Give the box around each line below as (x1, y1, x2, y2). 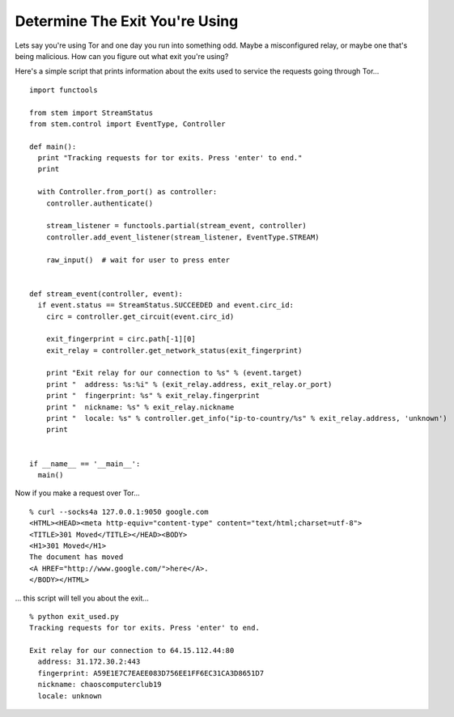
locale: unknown (37, 691, 103, 700)
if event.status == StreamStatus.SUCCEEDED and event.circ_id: (37, 300, 295, 310)
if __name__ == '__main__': (29, 459, 141, 469)
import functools (29, 85, 98, 95)
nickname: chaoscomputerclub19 (37, 680, 162, 689)
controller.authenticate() (45, 198, 154, 208)
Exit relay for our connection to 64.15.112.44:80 (29, 646, 235, 655)
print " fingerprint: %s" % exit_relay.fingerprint (45, 391, 261, 401)
